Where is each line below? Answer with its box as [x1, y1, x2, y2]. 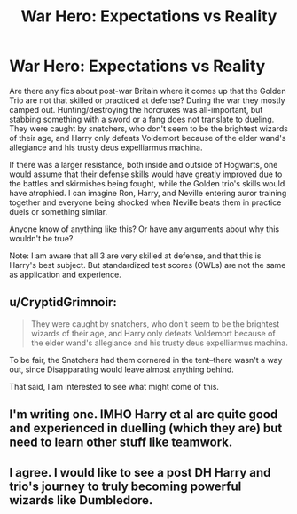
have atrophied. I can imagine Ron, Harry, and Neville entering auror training [9, 187, 287, 198]
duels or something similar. [9, 206, 108, 217]
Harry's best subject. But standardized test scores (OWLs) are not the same [9, 259, 286, 270]
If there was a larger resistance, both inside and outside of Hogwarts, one [9, 159, 278, 170]
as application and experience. [9, 269, 121, 280]
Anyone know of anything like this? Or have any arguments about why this [9, 224, 280, 234]
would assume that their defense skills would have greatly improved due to [9, 169, 283, 179]
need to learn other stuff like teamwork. [9, 435, 233, 450]
